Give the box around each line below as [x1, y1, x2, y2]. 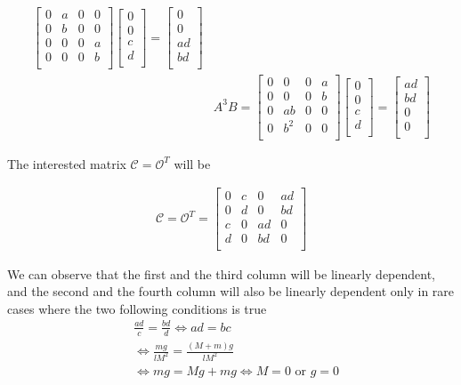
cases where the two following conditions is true [7, 299, 267, 317]
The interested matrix [7, 154, 126, 172]
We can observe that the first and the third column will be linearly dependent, [7, 264, 436, 283]
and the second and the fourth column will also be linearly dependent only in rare [7, 282, 455, 301]
